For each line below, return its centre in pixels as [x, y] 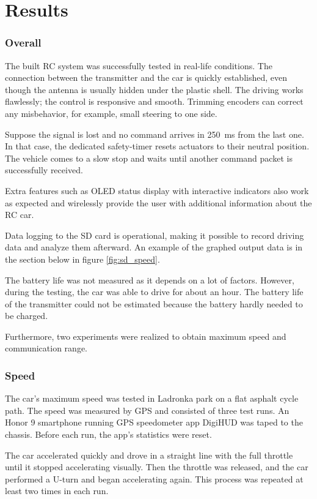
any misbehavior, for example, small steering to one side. [111, 113]
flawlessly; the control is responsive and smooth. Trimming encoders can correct [154, 101]
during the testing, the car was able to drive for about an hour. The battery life [154, 292]
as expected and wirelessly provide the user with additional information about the [158, 202]
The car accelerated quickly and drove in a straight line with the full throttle [149, 455]
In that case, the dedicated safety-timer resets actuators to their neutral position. [157, 146]
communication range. [46, 348]
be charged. [27, 316]
